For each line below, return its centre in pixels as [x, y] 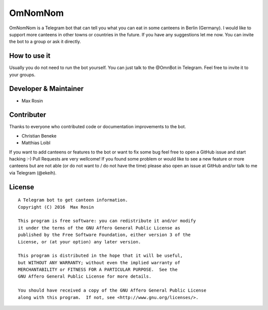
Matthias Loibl [36, 143]
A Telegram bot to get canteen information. [73, 200]
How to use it [30, 56]
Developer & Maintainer [46, 89]
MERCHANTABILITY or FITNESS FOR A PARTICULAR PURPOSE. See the [98, 270]
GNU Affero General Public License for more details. [85, 276]
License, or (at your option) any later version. [80, 242]
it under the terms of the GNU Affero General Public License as [99, 228]
